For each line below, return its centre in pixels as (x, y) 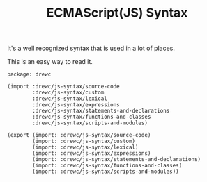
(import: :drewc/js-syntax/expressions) (92, 154)
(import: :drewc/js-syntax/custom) (84, 141)
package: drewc (29, 74)
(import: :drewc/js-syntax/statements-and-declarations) (116, 160)
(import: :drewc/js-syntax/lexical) (85, 147)
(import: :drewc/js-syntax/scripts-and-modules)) (106, 172)
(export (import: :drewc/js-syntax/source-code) (79, 135)
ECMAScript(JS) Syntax (117, 13)
